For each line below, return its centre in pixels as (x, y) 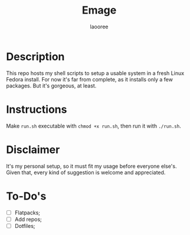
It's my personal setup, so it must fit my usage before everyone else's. (91, 166)
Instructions (37, 109)
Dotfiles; (25, 226)
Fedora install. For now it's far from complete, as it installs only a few (89, 79)
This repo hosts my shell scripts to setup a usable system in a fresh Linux (95, 73)
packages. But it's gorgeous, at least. (51, 86)
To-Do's (26, 196)
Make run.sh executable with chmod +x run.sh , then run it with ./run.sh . (94, 126)
